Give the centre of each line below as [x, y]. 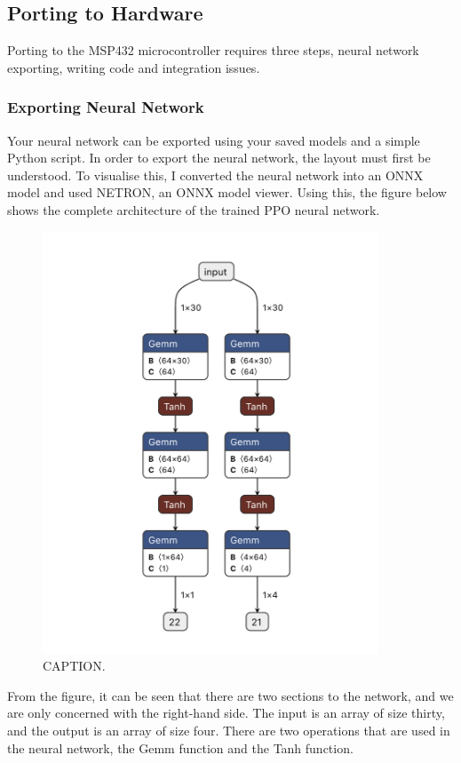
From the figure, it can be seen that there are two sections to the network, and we [230, 695]
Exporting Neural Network [106, 107]
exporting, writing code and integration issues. [134, 67]
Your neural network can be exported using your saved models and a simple [214, 140]
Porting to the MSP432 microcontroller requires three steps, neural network [213, 50]
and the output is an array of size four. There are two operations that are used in [229, 730]
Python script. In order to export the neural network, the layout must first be [219, 158]
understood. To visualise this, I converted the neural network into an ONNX [215, 175]
